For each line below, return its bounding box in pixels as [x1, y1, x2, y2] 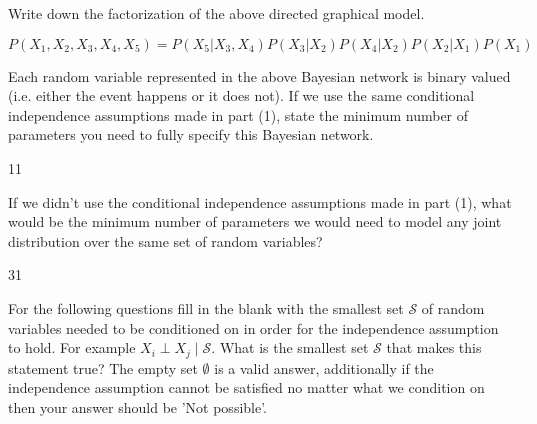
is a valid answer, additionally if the [214, 357, 434, 378]
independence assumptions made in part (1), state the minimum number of [8, 104, 469, 125]
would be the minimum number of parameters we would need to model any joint [8, 211, 502, 232]
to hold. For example [8, 337, 136, 358]
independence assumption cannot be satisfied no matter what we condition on [8, 377, 485, 398]
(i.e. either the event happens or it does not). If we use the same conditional [8, 85, 475, 106]
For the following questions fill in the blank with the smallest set [8, 297, 404, 318]
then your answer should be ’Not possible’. [8, 396, 268, 417]
